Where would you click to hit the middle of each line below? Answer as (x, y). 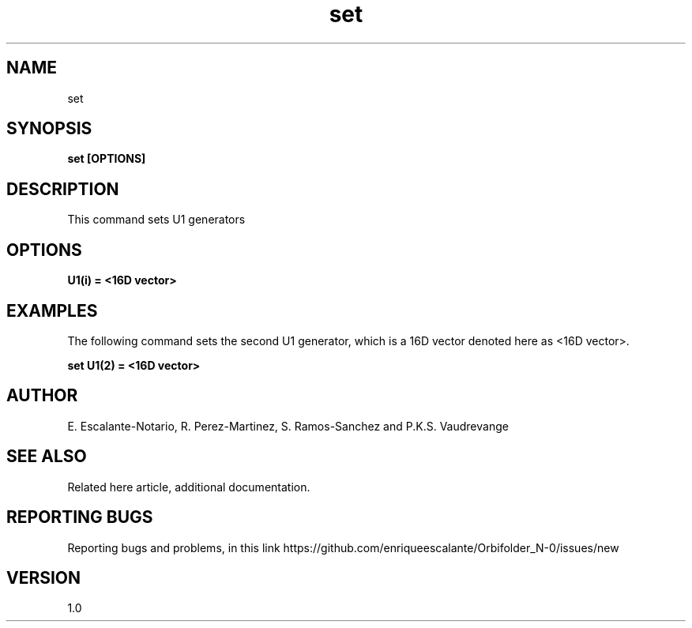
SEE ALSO (47, 457)
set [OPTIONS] (107, 159)
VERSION (44, 577)
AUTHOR (42, 396)
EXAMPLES (52, 310)
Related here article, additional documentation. (189, 487)
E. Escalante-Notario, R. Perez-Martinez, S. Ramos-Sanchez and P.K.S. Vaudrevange (288, 426)
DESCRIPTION (63, 189)
